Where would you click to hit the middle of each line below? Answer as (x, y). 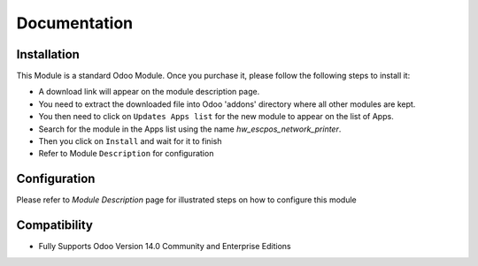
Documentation (75, 23)
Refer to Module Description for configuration (126, 154)
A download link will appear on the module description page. (149, 92)
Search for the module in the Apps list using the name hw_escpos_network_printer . (190, 129)
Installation (48, 54)
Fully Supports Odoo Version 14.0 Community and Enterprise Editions (165, 247)
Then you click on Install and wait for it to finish (130, 141)
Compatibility (54, 225)
